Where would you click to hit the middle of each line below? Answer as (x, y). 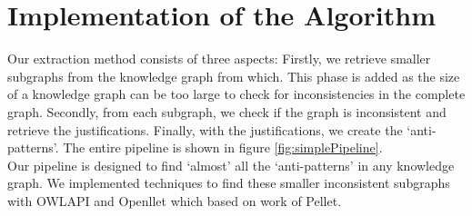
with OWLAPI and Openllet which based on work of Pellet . (175, 200)
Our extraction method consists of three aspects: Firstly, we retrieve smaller (219, 59)
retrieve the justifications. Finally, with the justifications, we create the (205, 129)
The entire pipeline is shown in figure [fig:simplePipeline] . (223, 147)
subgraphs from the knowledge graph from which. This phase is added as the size (234, 76)
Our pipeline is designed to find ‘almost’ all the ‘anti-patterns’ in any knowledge (231, 165)
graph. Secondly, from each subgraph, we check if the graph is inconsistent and (227, 111)
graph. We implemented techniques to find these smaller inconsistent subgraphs (229, 183)
